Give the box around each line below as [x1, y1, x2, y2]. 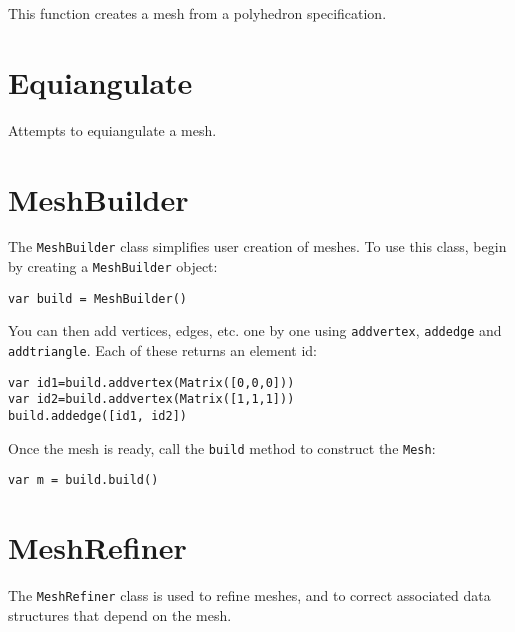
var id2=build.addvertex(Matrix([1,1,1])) [8, 392, 295, 407]
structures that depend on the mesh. [8, 604, 232, 625]
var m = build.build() [8, 473, 159, 488]
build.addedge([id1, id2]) [8, 409, 187, 424]
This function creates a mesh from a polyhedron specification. [8, 3, 387, 23]
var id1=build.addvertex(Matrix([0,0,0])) [8, 375, 295, 390]
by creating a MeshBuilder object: [8, 256, 218, 277]
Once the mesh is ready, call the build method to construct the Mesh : [8, 437, 436, 458]
